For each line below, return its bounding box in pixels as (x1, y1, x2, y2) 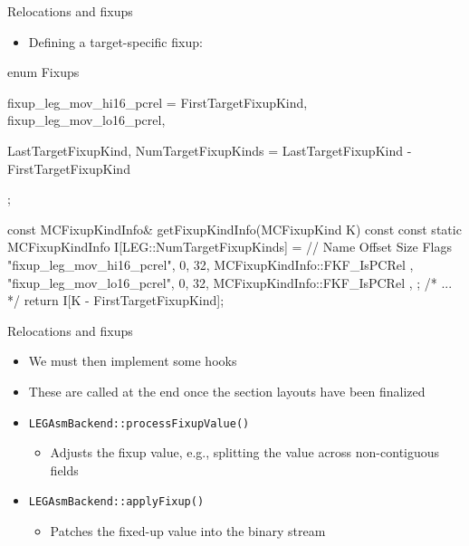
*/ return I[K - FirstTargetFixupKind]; (7, 291, 225, 310)
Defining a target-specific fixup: (28, 32, 203, 51)
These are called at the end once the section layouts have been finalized (28, 381, 426, 400)
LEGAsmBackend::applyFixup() (28, 495, 205, 509)
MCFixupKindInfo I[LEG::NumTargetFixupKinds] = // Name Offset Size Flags (7, 237, 453, 256)
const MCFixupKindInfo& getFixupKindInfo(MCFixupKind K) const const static (7, 219, 462, 238)
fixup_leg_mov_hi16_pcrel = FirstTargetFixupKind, (7, 92, 308, 111)
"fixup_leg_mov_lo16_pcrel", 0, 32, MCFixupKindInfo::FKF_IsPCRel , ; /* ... (7, 273, 453, 292)
